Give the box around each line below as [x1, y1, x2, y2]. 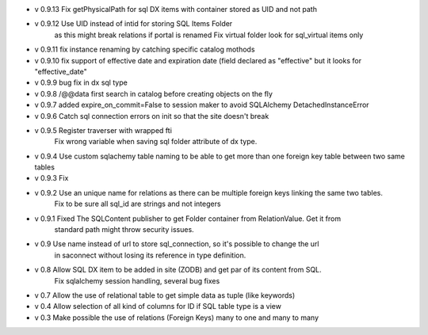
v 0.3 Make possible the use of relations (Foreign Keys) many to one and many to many [34, 313, 319, 322]
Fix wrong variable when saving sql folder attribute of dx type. [54, 137, 258, 147]
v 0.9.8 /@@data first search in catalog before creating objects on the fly [34, 89, 273, 98]
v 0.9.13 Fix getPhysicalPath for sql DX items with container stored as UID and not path [34, 5, 317, 13]
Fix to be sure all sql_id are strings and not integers [54, 199, 221, 209]
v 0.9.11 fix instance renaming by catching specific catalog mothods [34, 44, 255, 55]
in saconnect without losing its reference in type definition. [54, 250, 246, 260]
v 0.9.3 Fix [34, 173, 69, 183]
